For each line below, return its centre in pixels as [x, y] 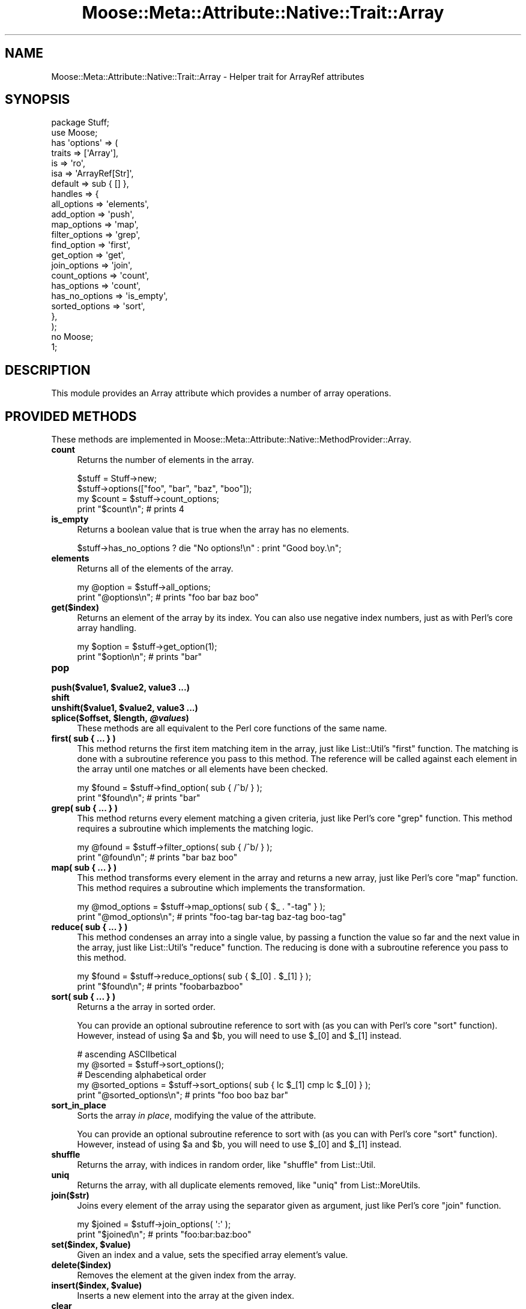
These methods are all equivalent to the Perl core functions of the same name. [232, 728]
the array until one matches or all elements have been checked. [203, 769]
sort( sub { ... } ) [83, 997]
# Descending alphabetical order [142, 1075]
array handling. [107, 628]
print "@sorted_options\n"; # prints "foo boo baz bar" [183, 1095]
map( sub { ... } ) [84, 868]
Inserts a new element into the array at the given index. [186, 1296]
